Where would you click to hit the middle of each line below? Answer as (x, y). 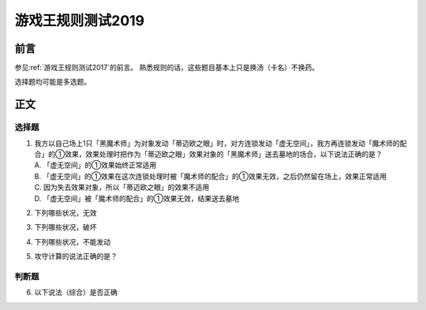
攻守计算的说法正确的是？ (76, 256)
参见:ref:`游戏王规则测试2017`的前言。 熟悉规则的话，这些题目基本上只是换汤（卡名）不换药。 (167, 68)
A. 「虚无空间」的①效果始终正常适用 (95, 165)
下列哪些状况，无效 (65, 212)
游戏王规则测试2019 (80, 21)
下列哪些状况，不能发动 (72, 241)
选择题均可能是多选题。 (52, 82)
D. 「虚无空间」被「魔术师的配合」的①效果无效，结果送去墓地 (137, 198)
